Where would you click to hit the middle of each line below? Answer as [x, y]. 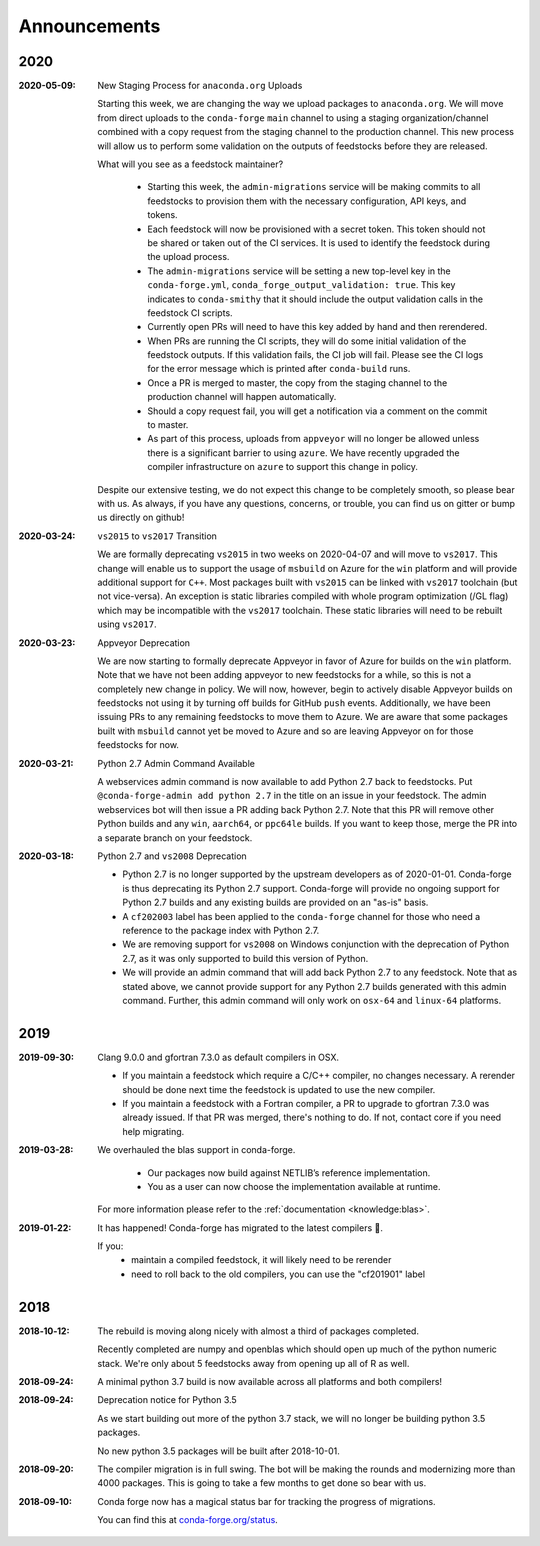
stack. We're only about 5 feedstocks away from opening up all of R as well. [253, 1363]
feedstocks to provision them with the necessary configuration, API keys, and [307, 201]
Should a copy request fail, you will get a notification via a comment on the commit [317, 411]
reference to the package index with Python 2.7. [221, 930]
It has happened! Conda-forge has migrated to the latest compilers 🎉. [240, 1227]
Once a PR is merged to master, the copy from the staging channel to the [297, 382]
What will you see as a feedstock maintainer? [190, 164]
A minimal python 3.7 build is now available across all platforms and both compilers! [270, 1381]
